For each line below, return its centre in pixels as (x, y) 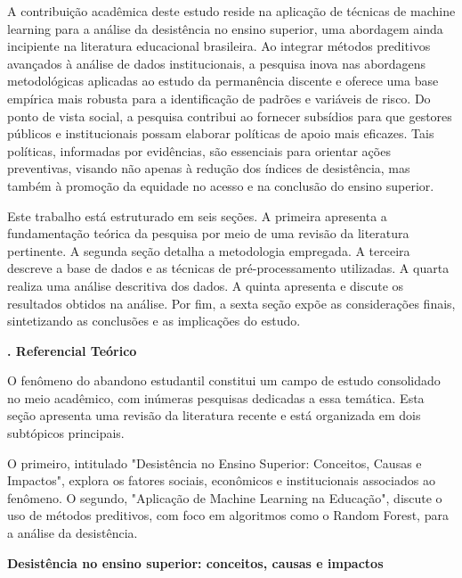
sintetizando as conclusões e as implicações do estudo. (154, 321)
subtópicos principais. (66, 433)
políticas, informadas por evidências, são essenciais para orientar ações (199, 150)
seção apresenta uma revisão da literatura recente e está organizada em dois (214, 415)
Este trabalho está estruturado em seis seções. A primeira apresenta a (197, 215)
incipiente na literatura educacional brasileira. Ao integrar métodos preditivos (219, 46)
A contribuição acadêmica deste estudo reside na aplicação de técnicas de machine (231, 11)
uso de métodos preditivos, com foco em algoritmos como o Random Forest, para (228, 515)
